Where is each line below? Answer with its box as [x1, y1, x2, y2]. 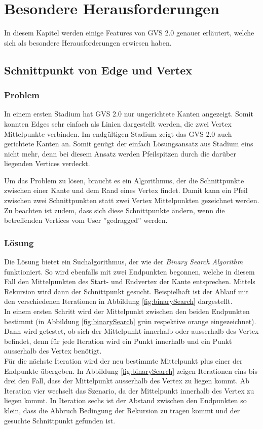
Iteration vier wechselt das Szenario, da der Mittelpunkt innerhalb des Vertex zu [4, 385, 254, 396]
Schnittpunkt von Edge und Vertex [4, 62, 193, 77]
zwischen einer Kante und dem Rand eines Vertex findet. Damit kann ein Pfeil [4, 185, 248, 196]
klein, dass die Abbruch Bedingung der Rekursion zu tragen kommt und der [4, 405, 240, 415]
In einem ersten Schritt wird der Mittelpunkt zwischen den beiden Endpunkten [4, 306, 250, 317]
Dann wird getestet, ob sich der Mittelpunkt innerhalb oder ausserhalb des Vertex [4, 326, 259, 336]
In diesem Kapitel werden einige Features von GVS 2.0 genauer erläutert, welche [4, 27, 254, 38]
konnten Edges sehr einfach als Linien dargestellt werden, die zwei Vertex [4, 118, 232, 129]
